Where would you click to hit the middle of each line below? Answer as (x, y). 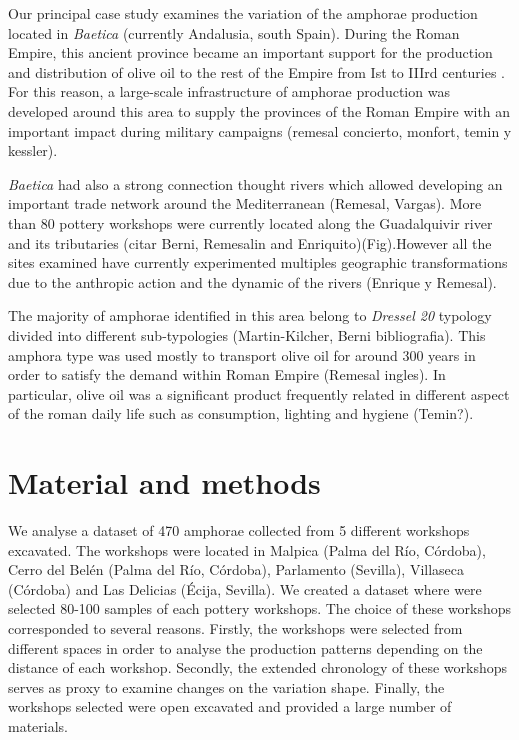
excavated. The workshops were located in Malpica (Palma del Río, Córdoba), (247, 549)
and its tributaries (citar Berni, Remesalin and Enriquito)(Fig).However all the (250, 242)
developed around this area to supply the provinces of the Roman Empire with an (259, 110)
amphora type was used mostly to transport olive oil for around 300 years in (242, 354)
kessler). (33, 150)
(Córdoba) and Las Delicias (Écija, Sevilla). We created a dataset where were (245, 588)
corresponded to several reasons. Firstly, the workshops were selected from (235, 627)
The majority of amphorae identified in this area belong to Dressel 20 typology (250, 315)
